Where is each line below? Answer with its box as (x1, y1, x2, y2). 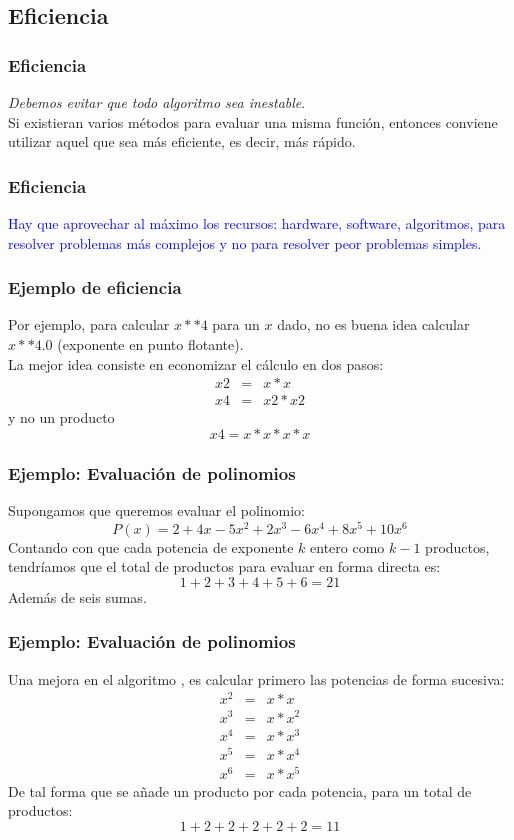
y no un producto (8, 407, 115, 428)
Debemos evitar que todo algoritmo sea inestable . (8, 92, 306, 112)
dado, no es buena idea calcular (277, 314, 470, 335)
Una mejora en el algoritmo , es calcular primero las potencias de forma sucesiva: (8, 668, 505, 689)
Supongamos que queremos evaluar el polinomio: (8, 500, 305, 521)
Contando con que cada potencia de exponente (8, 536, 294, 557)
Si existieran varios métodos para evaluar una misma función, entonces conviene (8, 111, 498, 132)
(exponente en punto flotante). (57, 334, 244, 354)
